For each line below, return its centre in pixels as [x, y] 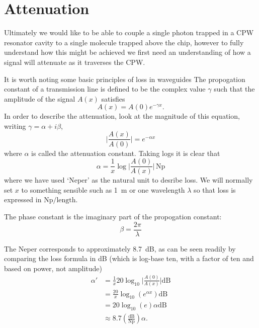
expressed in [23, 199]
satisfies [113, 98]
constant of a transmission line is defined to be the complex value [105, 89]
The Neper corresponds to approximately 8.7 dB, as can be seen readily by [120, 248]
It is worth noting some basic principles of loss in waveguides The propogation [125, 79]
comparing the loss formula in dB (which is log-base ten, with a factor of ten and [129, 258]
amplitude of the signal [40, 98]
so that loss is [215, 189]
